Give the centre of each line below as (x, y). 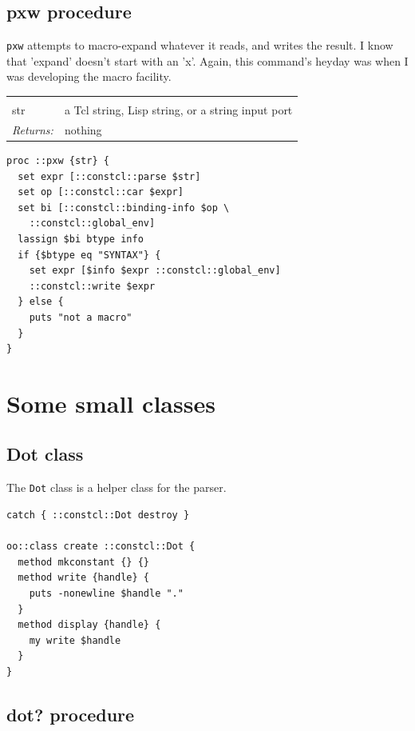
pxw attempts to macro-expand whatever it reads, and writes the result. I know (200, 45)
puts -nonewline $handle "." (106, 593)
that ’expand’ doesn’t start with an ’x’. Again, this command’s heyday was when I (207, 60)
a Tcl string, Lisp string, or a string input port (178, 110)
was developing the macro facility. (89, 76)
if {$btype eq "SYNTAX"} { (89, 255)
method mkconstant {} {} (83, 562)
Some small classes (111, 403)
